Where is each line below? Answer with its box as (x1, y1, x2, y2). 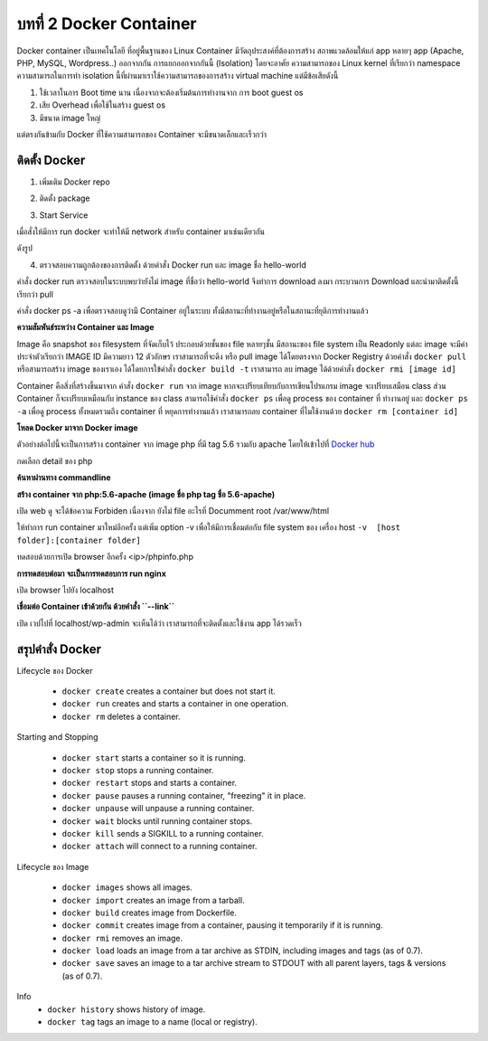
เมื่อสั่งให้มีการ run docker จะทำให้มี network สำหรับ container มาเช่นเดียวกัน (16, 226, 266, 237)
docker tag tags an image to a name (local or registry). (47, 1017, 258, 1027)
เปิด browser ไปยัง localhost (16, 584, 115, 595)
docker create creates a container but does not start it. (61, 686, 276, 696)
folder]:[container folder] (16, 535, 142, 545)
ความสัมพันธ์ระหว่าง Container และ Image (16, 322, 155, 333)
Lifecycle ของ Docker (16, 665, 93, 676)
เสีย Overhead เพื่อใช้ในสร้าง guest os (39, 99, 166, 110)
